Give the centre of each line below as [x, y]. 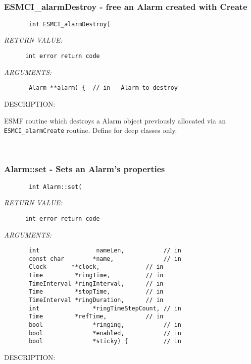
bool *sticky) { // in [105, 341]
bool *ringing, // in [105, 325]
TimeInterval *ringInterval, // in [96, 283]
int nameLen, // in [105, 251]
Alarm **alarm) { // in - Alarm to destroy [103, 88]
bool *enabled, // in [105, 333]
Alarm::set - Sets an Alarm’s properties [85, 169]
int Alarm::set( [55, 187]
